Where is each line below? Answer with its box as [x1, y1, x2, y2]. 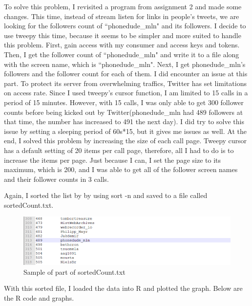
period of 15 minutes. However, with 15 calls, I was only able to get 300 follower [4, 97, 244, 107]
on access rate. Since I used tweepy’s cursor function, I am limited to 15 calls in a [4, 87, 248, 98]
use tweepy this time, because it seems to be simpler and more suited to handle [4, 30, 241, 40]
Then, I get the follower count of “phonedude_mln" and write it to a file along [4, 49, 239, 59]
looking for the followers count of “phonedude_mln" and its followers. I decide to [4, 21, 246, 31]
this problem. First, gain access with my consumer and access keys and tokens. [4, 40, 240, 50]
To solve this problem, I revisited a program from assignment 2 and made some [4, 1, 242, 11]
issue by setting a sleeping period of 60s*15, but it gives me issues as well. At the [4, 126, 247, 136]
